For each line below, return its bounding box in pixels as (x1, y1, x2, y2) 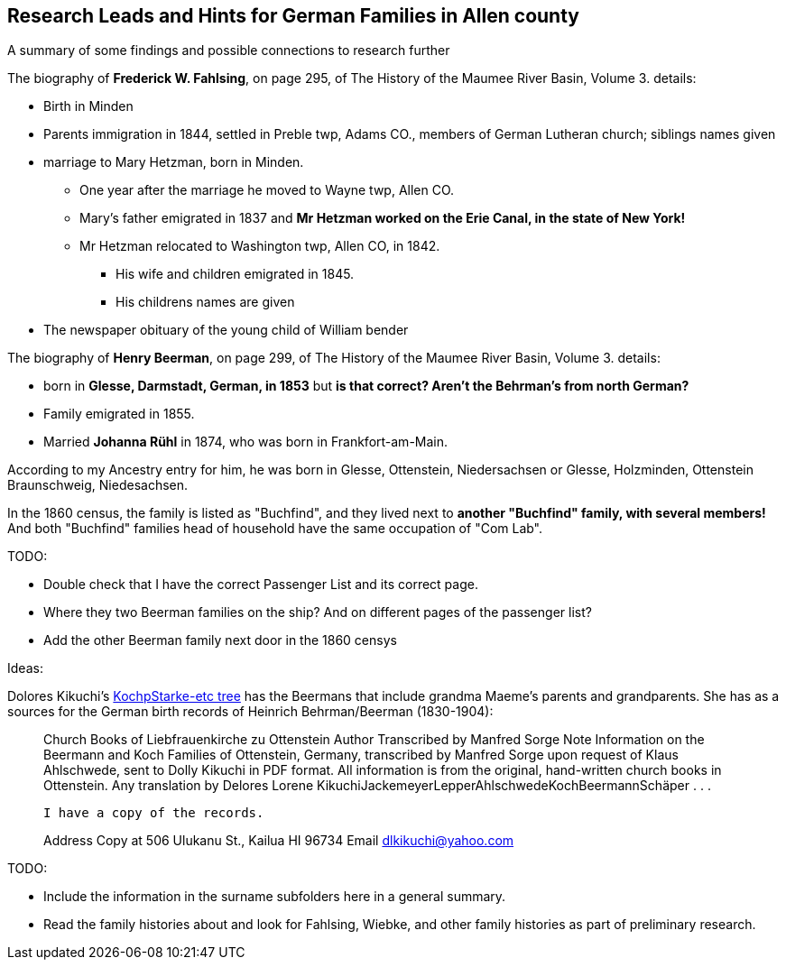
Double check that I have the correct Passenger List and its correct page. (43, 576, 478, 593)
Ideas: (7, 660, 43, 677)
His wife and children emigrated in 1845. (116, 266, 355, 282)
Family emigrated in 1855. (43, 406, 195, 422)
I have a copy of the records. (43, 806, 264, 821)
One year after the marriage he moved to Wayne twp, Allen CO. (79, 182, 455, 198)
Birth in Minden (43, 98, 134, 115)
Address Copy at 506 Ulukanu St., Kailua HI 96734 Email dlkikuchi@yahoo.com (43, 833, 514, 849)
